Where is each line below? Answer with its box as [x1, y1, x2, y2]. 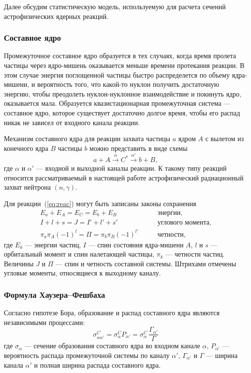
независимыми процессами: [4, 317, 85, 327]
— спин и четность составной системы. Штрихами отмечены [56, 258, 236, 268]
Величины [4, 258, 34, 268]
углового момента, [157, 219, 211, 227]
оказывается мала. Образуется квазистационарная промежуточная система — [4, 98, 231, 108]
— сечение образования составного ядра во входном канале [24, 341, 200, 351]
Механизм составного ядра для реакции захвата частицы [4, 133, 170, 144]
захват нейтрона [4, 182, 51, 192]
